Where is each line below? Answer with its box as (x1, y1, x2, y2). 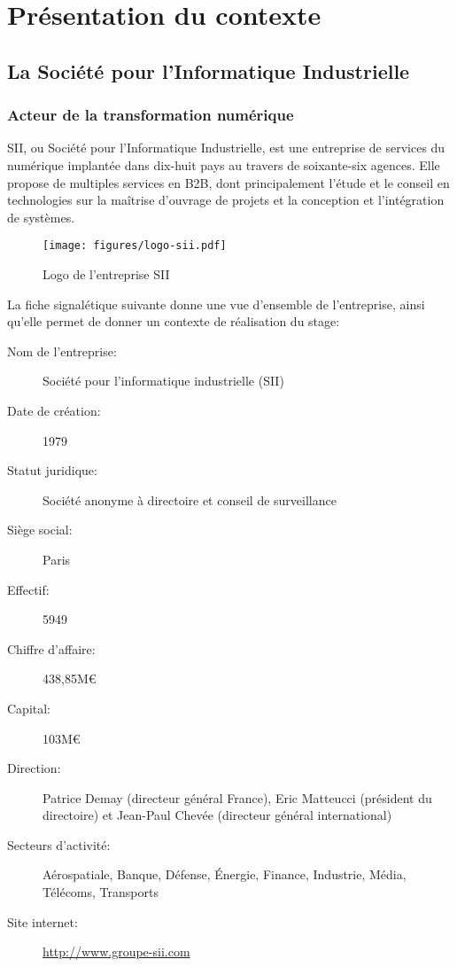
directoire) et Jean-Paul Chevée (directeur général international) (43, 806, 392, 824)
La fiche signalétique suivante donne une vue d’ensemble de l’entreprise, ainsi (7, 294, 425, 313)
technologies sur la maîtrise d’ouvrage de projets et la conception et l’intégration (7, 191, 445, 209)
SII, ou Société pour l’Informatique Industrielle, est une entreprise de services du (7, 138, 445, 157)
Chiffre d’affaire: (7, 639, 96, 658)
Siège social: (7, 520, 73, 539)
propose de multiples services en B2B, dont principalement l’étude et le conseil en (7, 173, 450, 191)
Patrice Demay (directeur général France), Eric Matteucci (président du (43, 788, 432, 807)
